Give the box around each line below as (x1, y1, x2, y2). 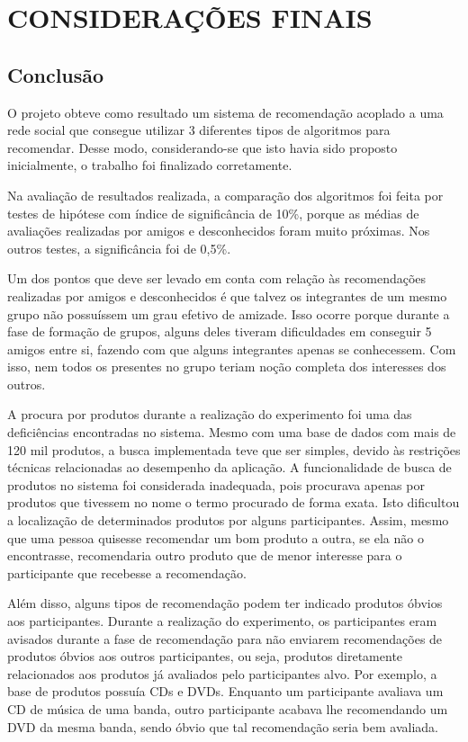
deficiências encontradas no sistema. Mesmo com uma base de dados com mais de (7, 423, 456, 442)
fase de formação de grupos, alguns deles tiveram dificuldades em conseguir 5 (7, 322, 432, 341)
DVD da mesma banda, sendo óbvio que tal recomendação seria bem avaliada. (7, 717, 438, 736)
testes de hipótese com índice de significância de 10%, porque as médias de (7, 203, 419, 222)
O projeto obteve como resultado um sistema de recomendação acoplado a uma (7, 103, 444, 121)
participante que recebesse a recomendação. (7, 563, 247, 582)
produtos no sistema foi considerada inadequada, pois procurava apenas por (7, 475, 425, 494)
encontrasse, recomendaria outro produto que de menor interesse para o (7, 546, 402, 565)
